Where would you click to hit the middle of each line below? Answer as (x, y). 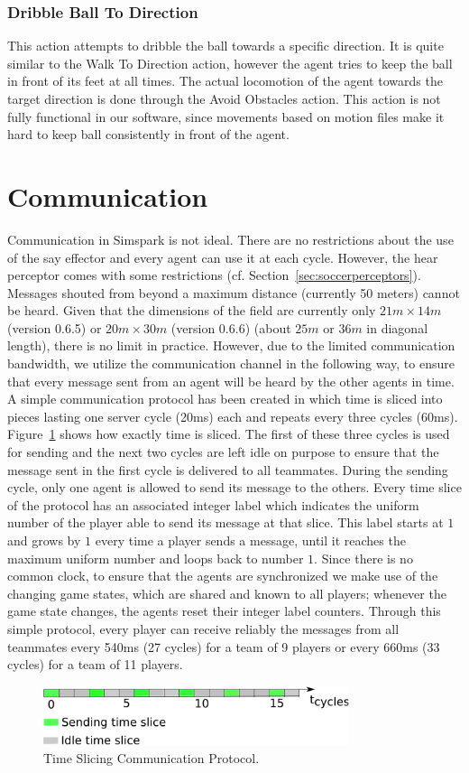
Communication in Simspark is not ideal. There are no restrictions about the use (230, 239)
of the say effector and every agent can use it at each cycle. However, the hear (223, 257)
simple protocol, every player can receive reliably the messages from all (203, 628)
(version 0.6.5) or (55, 327)
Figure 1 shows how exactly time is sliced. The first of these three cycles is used (229, 434)
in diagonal (397, 327)
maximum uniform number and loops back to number (156, 558)
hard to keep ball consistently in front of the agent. (148, 134)
